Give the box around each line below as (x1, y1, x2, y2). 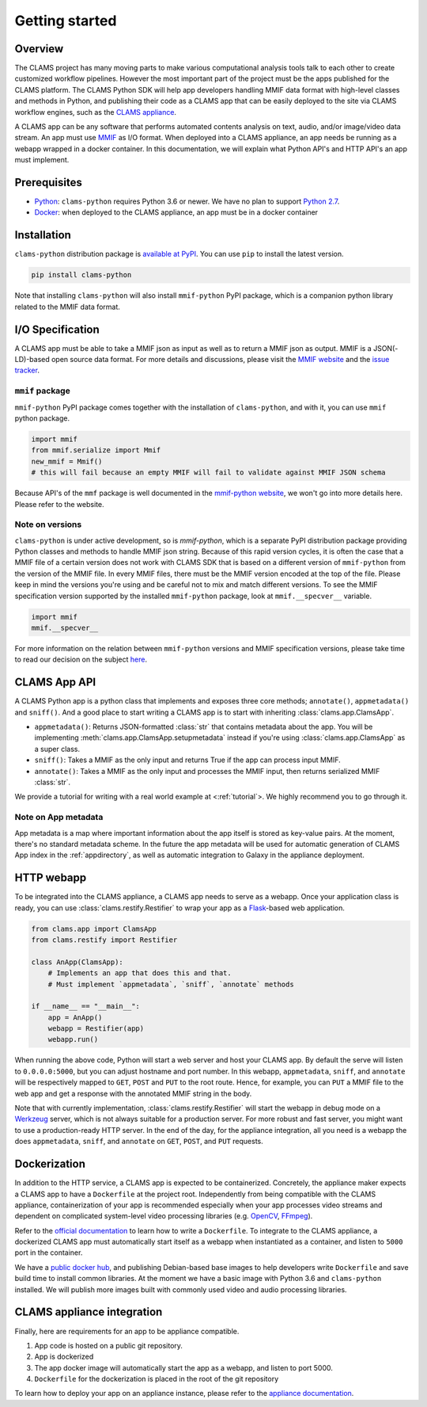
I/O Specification (14, 322, 100, 336)
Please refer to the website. (14, 499, 104, 509)
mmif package (14, 385, 70, 396)
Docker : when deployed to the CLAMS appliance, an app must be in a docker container (34, 208, 319, 217)
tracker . (14, 365, 40, 376)
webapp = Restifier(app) (47, 1024, 145, 1033)
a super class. (34, 744, 81, 753)
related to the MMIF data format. (14, 302, 120, 311)
